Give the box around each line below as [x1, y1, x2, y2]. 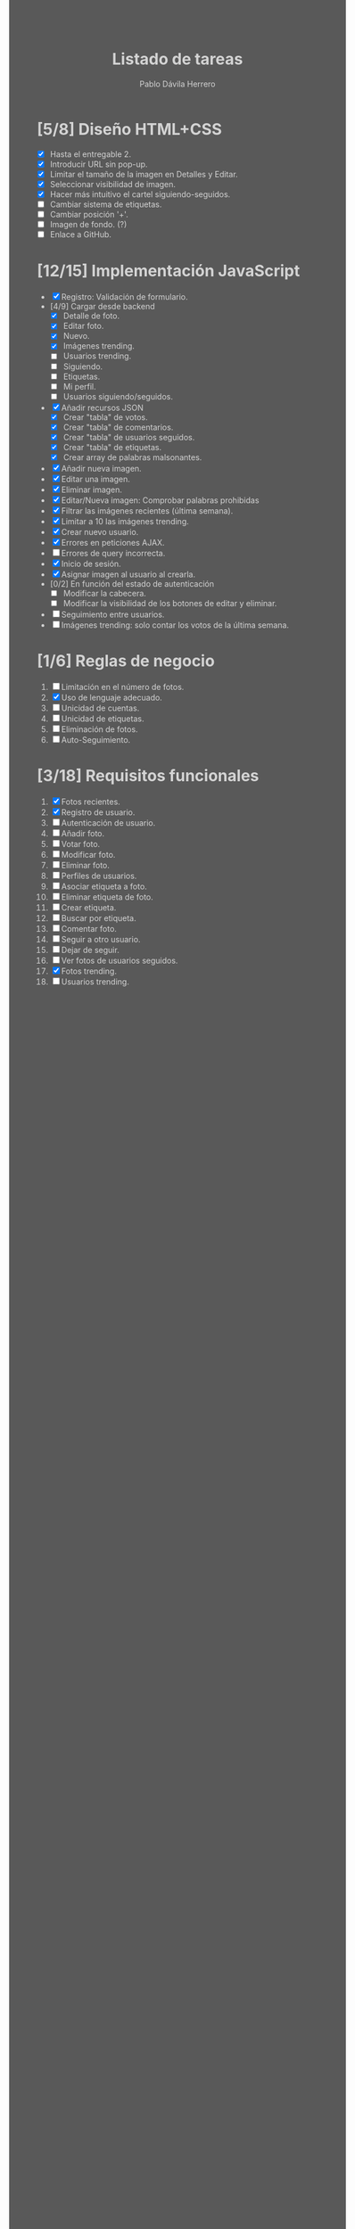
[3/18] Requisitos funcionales [37, 766, 260, 786]
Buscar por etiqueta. [61, 913, 136, 924]
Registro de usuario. [61, 807, 136, 818]
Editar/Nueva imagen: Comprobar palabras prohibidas [61, 495, 260, 506]
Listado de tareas [111, 49, 244, 70]
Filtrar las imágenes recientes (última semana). [61, 506, 234, 516]
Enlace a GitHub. [49, 229, 112, 240]
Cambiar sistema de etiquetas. [49, 199, 162, 210]
